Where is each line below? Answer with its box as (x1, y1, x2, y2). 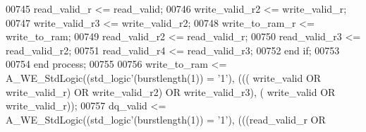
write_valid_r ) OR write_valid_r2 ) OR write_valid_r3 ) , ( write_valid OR (6, 84, 336, 99)
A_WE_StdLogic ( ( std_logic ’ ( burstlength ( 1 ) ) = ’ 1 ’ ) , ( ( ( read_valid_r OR (6, 112, 326, 126)
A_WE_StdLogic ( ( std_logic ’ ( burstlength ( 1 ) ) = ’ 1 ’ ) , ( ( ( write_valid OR (6, 70, 322, 85)
